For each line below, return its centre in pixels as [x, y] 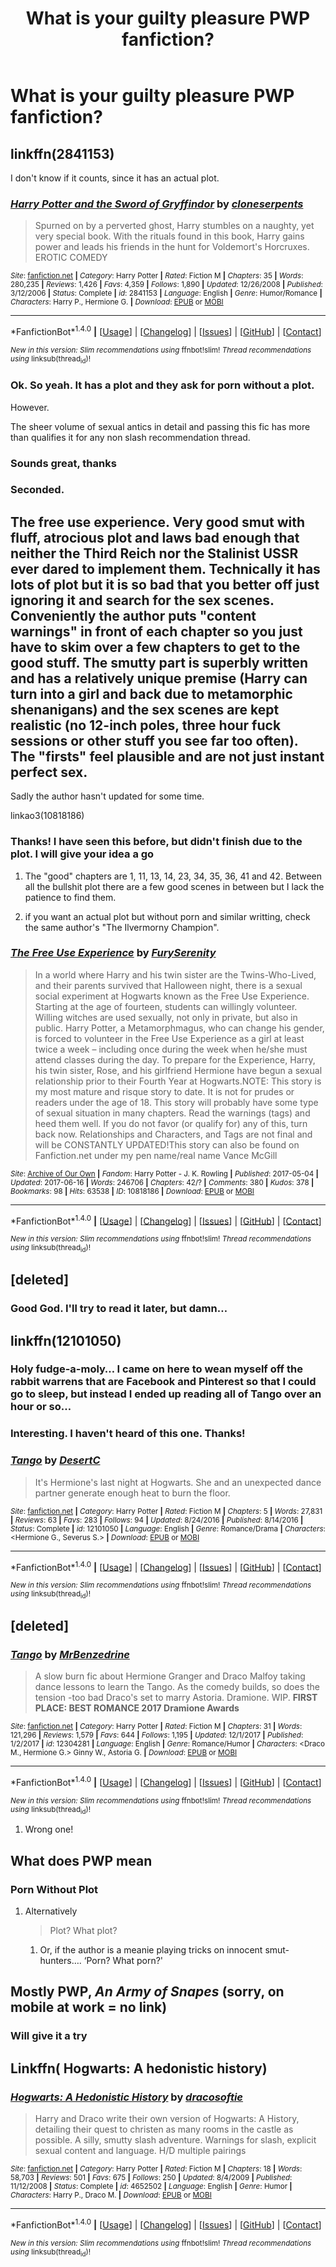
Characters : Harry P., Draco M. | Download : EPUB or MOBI [111, 2195]
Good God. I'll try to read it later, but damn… [119, 1309]
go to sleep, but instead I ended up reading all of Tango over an [166, 1394]
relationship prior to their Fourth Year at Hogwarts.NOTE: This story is [178, 1081]
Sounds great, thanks [63, 463]
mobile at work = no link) [89, 2007]
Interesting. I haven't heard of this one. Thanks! [128, 1434]
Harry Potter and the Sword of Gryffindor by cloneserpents [157, 204]
